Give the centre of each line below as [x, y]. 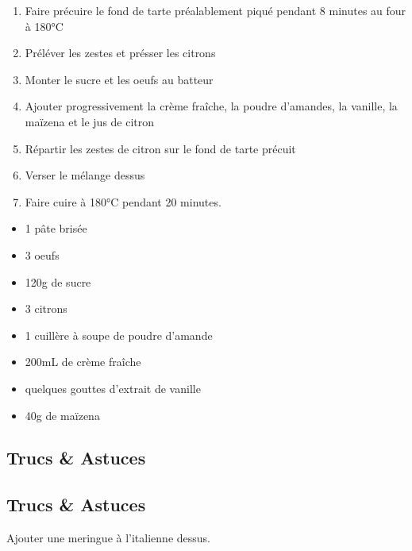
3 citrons [46, 308]
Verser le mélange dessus [85, 175]
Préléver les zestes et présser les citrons [120, 53]
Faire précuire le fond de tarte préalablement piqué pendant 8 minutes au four [216, 10]
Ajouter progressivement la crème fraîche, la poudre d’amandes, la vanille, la [211, 106]
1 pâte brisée [56, 228]
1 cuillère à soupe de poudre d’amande [119, 335]
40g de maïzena [62, 415]
